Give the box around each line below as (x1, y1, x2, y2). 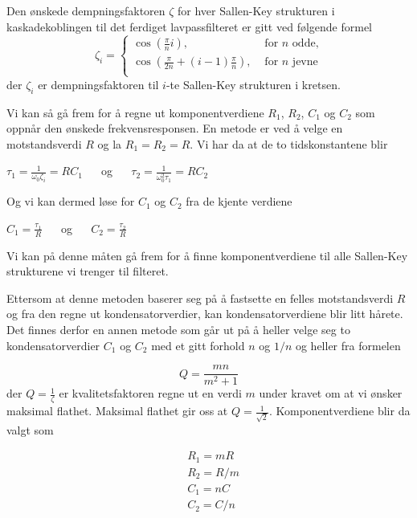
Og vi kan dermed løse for (6, 193, 135, 210)
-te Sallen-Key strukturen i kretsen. (166, 75, 341, 92)
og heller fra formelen (295, 336, 401, 353)
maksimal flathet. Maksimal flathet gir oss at (6, 402, 228, 419)
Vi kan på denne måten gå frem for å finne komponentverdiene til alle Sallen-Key (6, 247, 408, 263)
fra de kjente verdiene (186, 193, 292, 210)
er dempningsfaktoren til (38, 75, 159, 92)
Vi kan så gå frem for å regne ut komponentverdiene (6, 104, 264, 120)
